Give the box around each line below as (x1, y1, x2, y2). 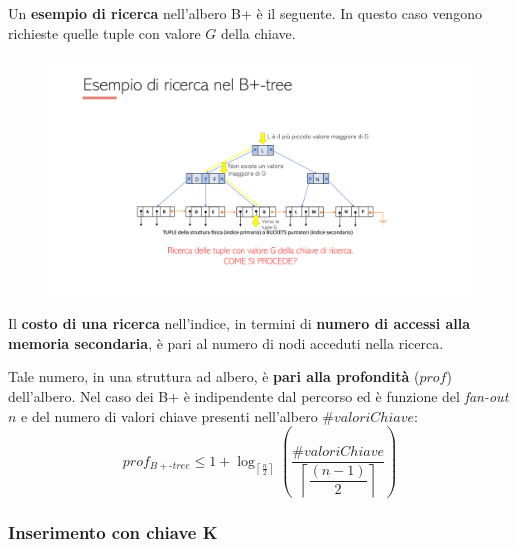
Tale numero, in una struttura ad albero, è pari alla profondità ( (8, 366, 420, 387)
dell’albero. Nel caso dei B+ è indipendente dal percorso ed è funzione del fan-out (8, 386, 509, 407)
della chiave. (220, 22, 296, 43)
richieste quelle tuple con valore (8, 22, 201, 43)
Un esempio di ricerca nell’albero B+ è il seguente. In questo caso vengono (8, 3, 482, 23)
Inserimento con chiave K (8, 520, 218, 545)
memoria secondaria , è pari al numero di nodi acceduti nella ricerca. (8, 332, 444, 353)
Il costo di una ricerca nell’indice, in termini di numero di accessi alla (8, 313, 471, 334)
